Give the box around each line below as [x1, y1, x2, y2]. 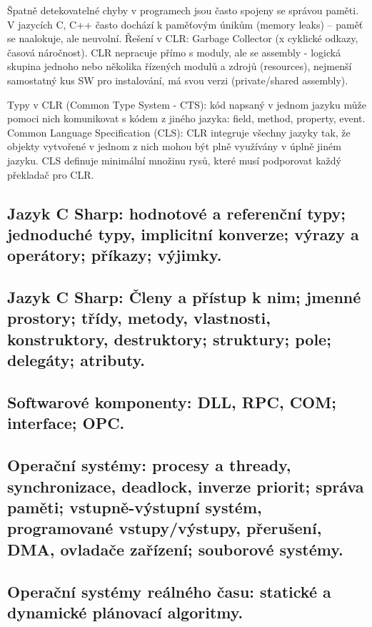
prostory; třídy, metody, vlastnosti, [7, 307, 271, 329]
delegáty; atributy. [7, 349, 146, 371]
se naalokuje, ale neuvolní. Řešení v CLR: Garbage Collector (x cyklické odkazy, [7, 31, 358, 46]
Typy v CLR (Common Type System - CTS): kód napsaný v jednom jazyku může [7, 97, 366, 112]
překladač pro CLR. [7, 167, 94, 182]
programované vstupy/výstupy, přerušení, [7, 517, 322, 539]
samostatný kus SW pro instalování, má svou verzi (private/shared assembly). [7, 72, 348, 87]
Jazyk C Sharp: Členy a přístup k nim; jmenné [7, 286, 361, 308]
